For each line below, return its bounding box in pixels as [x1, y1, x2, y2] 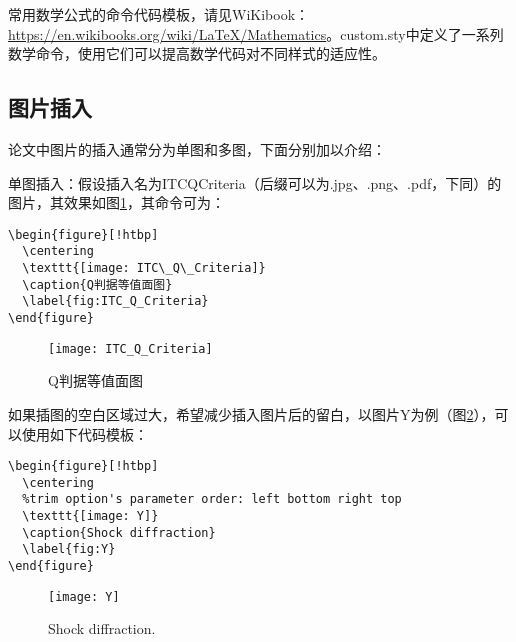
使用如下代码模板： [21, 423, 148, 444]
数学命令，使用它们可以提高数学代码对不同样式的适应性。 [8, 43, 386, 64]
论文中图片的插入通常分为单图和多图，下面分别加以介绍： [8, 138, 386, 159]
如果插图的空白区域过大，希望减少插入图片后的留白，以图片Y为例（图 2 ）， [8, 403, 495, 424]
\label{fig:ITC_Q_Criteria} [22, 294, 209, 309]
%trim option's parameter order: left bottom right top [22, 492, 402, 507]
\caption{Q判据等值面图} [22, 277, 173, 292]
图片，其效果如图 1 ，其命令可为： [8, 192, 225, 213]
